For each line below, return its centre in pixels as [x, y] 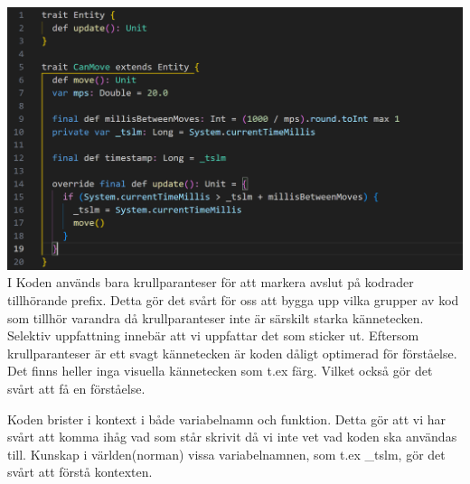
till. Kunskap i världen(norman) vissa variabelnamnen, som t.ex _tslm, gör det [226, 454]
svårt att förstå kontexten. [80, 472]
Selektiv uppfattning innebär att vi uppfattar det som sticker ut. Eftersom [213, 335]
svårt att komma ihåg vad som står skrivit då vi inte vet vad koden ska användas [232, 437]
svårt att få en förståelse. [76, 389]
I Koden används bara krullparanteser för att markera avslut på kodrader [211, 282]
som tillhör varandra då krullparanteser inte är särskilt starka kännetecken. [216, 317]
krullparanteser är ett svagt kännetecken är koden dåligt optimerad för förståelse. [232, 353]
